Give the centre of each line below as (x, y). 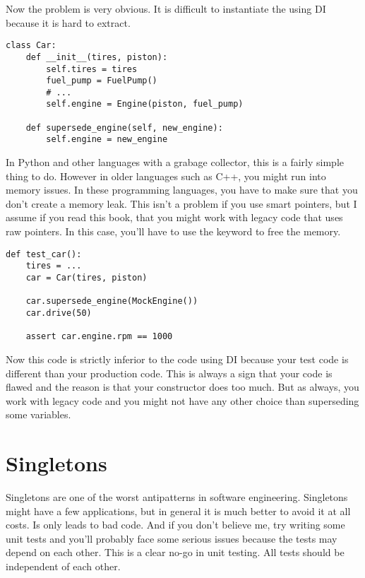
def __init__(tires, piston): (97, 57)
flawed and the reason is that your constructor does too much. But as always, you (182, 387)
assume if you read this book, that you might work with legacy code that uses (174, 217)
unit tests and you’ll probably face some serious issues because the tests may (172, 538)
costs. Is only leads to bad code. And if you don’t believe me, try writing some (175, 525)
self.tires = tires (92, 69)
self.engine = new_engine (107, 140)
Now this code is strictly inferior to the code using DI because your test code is (177, 359)
